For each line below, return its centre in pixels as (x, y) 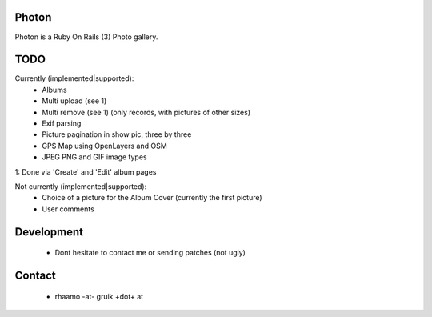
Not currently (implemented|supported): (81, 186)
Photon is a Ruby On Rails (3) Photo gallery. (86, 37)
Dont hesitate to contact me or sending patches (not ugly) (150, 253)
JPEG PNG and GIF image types (94, 157)
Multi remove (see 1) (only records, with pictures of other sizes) (146, 112)
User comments (68, 209)
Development (49, 232)
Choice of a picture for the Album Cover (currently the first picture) (152, 198)
